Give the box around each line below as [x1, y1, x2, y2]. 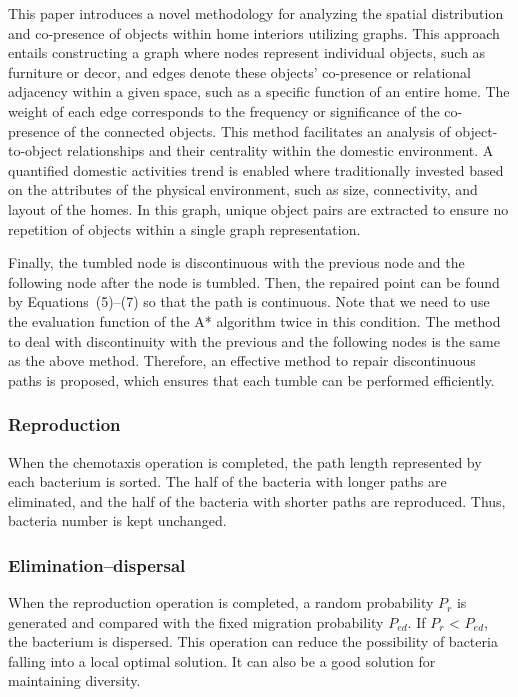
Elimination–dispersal [8, 552, 186, 577]
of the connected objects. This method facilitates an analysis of [64, 120, 451, 141]
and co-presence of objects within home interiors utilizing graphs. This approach [8, 22, 500, 43]
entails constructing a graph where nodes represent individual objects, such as [8, 42, 486, 63]
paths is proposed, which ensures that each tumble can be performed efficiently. [8, 369, 495, 390]
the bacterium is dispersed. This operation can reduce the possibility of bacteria [8, 631, 498, 652]
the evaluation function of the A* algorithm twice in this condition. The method [8, 310, 501, 331]
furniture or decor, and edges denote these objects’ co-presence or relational [8, 61, 471, 82]
